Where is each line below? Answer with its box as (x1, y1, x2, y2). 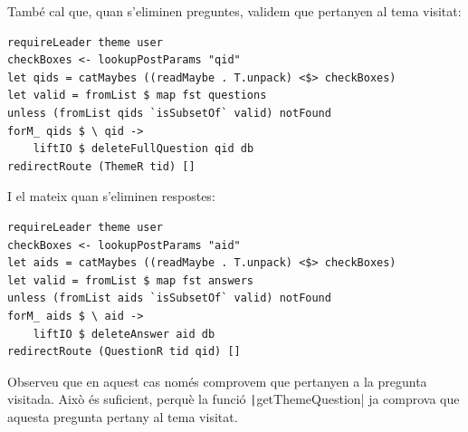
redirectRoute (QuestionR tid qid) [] (7, 345, 241, 359)
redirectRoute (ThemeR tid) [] (7, 159, 196, 173)
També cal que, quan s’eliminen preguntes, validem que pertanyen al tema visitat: (7, 2, 462, 20)
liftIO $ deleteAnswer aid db (33, 327, 215, 341)
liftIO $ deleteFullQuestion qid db (33, 142, 254, 156)
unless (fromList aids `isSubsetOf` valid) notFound (7, 292, 331, 305)
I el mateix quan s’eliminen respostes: (7, 187, 215, 206)
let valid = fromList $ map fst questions (7, 89, 267, 102)
